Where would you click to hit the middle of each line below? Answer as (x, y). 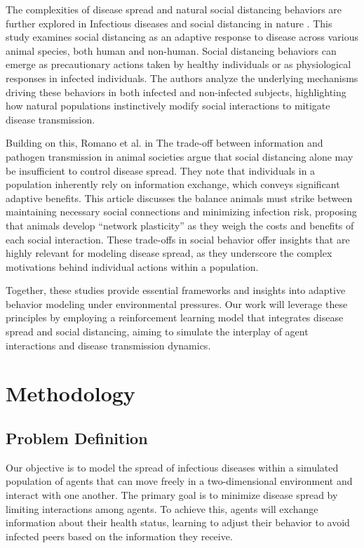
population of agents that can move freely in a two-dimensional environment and (179, 481)
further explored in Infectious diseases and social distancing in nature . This (169, 23)
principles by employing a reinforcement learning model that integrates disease (175, 318)
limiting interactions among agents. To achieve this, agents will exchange (162, 508)
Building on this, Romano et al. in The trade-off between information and (164, 143)
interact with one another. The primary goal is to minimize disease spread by (172, 495)
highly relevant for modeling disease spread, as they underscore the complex (169, 253)
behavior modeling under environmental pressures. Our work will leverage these (177, 303)
